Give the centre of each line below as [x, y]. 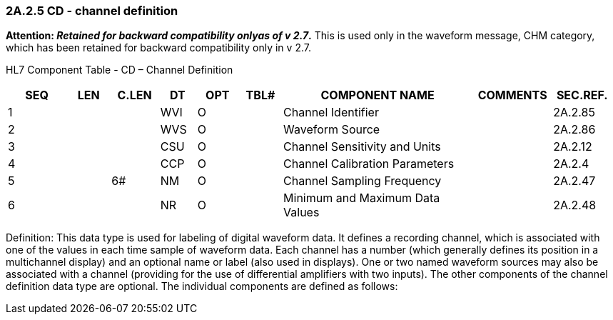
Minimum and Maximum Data [362, 198]
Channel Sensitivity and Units [362, 147]
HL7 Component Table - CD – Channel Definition [120, 70]
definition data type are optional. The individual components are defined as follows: [202, 286]
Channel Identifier [331, 112]
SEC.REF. [582, 95]
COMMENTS [512, 95]
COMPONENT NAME [378, 95]
